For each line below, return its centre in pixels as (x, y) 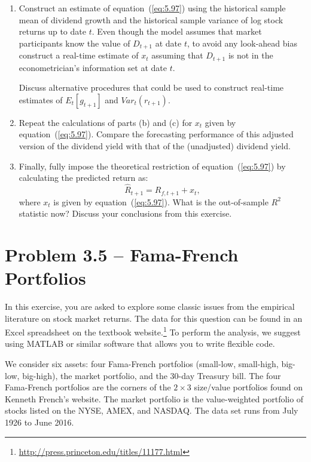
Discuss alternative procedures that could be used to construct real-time (151, 87)
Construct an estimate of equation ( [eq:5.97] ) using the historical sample (152, 8)
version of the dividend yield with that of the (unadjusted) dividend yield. (155, 146)
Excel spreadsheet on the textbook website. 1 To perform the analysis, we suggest (153, 331)
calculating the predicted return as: (83, 178)
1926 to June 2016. (39, 422)
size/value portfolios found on (248, 387)
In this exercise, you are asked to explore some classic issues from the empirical (150, 307)
